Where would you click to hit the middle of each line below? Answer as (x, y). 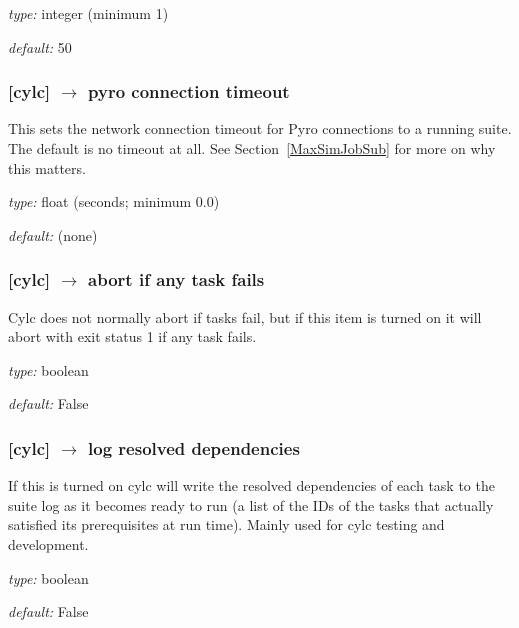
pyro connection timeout (189, 91)
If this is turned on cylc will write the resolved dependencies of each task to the (251, 485)
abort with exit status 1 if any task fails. (132, 336)
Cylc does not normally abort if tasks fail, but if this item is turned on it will (245, 316)
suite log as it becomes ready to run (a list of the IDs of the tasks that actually (251, 504)
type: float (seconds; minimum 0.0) (114, 201)
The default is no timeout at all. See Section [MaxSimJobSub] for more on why (252, 148)
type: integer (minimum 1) (88, 13)
